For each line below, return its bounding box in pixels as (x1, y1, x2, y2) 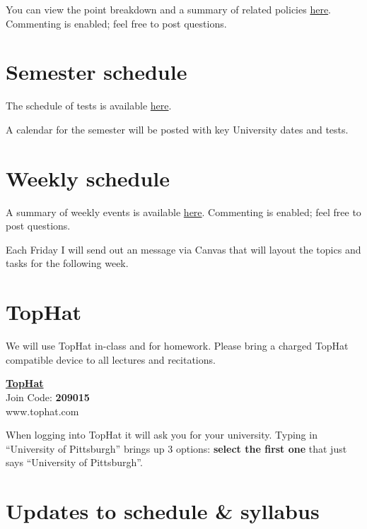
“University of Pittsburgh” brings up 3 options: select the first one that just (6, 441, 347, 456)
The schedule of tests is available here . (6, 98, 172, 113)
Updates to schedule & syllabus (6, 497, 320, 525)
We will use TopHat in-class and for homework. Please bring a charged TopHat (6, 338, 349, 353)
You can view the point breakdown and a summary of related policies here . (6, 2, 332, 16)
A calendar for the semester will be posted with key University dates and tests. (6, 121, 349, 136)
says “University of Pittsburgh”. (6, 455, 143, 470)
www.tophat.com (6, 403, 79, 418)
